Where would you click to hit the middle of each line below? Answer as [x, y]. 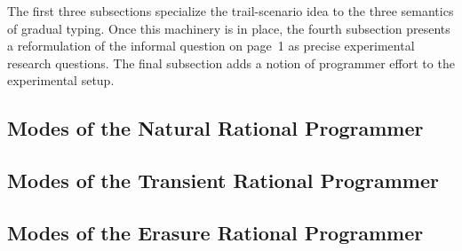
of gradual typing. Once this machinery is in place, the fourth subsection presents [229, 28]
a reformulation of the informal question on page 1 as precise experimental [211, 46]
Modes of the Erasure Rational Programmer [215, 232]
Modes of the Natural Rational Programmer [215, 128]
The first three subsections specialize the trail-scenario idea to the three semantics [231, 11]
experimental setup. [61, 80]
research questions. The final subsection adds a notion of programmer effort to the [231, 63]
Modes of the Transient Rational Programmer [223, 180]
